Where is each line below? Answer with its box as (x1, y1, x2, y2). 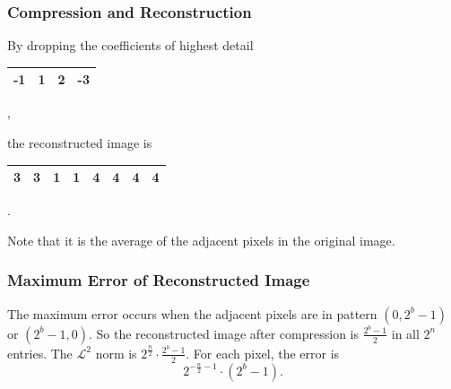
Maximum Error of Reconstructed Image (7, 269, 310, 291)
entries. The (7, 343, 73, 362)
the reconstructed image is (7, 134, 152, 151)
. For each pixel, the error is (186, 343, 340, 362)
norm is (95, 343, 137, 362)
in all (391, 324, 420, 342)
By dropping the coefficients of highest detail (7, 36, 254, 55)
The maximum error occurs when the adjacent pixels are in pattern (7, 304, 377, 323)
